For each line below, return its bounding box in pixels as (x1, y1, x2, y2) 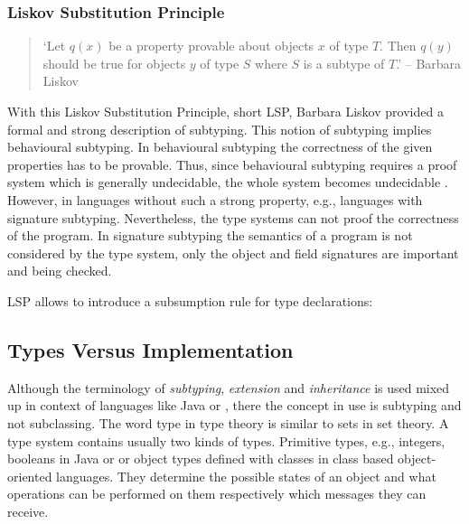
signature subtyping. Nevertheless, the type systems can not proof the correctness (7, 208, 459, 227)
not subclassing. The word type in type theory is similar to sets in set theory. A (7, 413, 449, 432)
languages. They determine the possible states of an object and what (56, 466, 436, 485)
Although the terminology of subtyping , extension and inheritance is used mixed (7, 378, 450, 397)
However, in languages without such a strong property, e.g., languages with (7, 190, 423, 209)
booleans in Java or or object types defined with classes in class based (7, 449, 394, 468)
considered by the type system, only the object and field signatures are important (7, 243, 459, 262)
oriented (7, 466, 52, 485)
